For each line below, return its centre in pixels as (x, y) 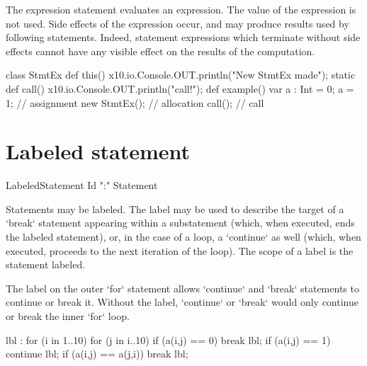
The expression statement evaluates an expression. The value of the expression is (181, 9)
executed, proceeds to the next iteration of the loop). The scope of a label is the (180, 250)
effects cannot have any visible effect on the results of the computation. (160, 51)
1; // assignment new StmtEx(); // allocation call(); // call (135, 102)
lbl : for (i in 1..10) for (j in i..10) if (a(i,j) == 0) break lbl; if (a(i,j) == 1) (168, 339)
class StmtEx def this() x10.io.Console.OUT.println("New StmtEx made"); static (181, 75)
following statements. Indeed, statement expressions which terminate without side (183, 37)
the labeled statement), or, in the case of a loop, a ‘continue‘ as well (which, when (183, 237)
